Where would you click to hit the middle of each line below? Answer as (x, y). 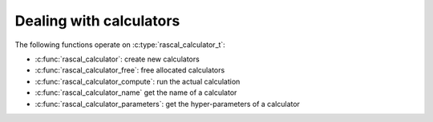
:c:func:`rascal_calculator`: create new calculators (117, 59)
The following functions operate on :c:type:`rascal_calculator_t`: (120, 45)
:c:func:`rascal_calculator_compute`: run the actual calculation (138, 81)
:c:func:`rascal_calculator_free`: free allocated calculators (130, 70)
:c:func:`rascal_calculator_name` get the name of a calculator (136, 92)
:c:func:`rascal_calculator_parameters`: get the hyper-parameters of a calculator (168, 104)
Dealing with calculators (97, 21)
